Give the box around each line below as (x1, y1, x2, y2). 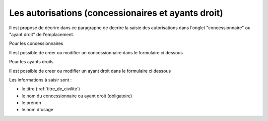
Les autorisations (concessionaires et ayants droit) (9, 7, 223, 18)
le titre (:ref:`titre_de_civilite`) (21, 86, 80, 92)
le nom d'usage (21, 107, 54, 113)
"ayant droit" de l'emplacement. (9, 31, 74, 37)
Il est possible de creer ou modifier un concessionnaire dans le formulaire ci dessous (9, 49, 183, 55)
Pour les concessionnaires (9, 40, 64, 46)
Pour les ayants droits (9, 59, 54, 65)
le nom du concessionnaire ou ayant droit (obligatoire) (21, 93, 133, 99)
